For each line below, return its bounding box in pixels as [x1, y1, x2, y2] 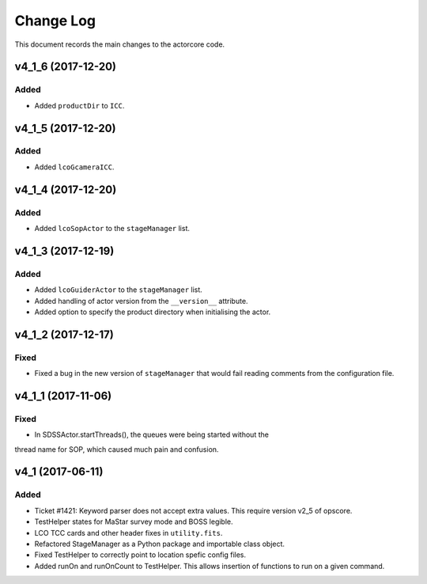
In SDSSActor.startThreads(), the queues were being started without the [34, 430, 269, 439]
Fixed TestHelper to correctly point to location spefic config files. [34, 550, 247, 559]
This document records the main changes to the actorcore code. [14, 40, 225, 49]
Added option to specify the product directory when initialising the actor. [34, 307, 271, 317]
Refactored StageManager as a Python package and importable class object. [34, 539, 285, 548]
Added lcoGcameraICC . [34, 162, 115, 172]
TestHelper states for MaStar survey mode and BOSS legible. [34, 517, 233, 526]
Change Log [14, 12, 96, 29]
